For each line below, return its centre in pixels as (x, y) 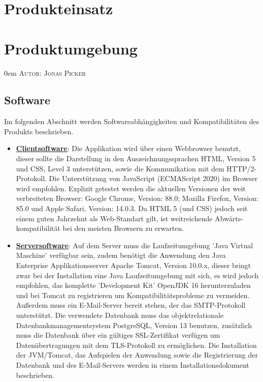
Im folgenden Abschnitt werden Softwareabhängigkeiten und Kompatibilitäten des (132, 121)
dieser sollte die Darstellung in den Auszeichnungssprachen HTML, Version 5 (136, 158)
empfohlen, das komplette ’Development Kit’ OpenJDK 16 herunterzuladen (133, 285)
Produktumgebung (71, 48)
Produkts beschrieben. (39, 131)
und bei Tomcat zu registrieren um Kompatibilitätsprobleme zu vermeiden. (133, 295)
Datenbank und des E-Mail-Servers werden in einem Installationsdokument (133, 364)
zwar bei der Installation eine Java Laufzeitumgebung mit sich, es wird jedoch (137, 275)
